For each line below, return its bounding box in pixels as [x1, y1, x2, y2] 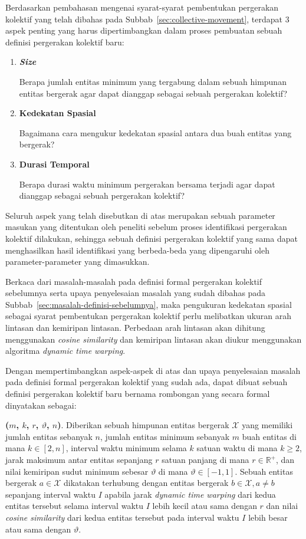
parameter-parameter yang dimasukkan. [5, 255, 150, 268]
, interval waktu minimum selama [65, 442, 187, 454]
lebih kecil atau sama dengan [152, 499, 257, 512]
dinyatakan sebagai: [5, 399, 77, 411]
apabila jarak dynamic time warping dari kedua [104, 488, 276, 500]
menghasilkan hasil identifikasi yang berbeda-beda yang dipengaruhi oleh [5, 244, 269, 256]
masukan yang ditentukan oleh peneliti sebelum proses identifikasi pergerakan [5, 221, 287, 233]
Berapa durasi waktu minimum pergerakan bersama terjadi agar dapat [19, 178, 275, 190]
